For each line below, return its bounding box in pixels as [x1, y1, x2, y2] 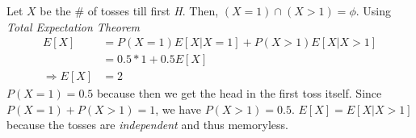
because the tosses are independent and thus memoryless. [6, 116, 288, 133]
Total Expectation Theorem [6, 18, 141, 35]
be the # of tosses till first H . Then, [40, 2, 219, 19]
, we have [155, 100, 201, 117]
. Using [355, 2, 391, 19]
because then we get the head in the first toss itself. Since [96, 85, 382, 102]
